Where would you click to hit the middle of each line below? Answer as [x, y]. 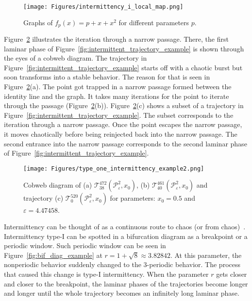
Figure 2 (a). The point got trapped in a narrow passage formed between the [118, 87]
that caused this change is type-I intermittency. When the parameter [106, 274]
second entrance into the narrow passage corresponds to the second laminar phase [126, 143]
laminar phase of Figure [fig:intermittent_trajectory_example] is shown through [124, 48]
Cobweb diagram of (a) [58, 185]
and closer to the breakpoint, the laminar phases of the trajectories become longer [126, 283]
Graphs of [38, 22]
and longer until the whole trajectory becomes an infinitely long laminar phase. [122, 293]
